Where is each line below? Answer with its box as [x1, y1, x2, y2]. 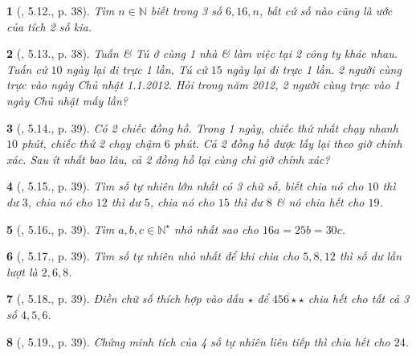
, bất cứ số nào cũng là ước [259, 2, 393, 18]
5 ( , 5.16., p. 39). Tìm [6, 220, 115, 237]
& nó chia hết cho [275, 193, 365, 210]
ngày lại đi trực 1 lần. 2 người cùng [226, 60, 402, 77]
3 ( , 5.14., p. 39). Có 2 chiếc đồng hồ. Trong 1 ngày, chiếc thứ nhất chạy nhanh [6, 119, 398, 136]
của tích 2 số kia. [6, 18, 92, 35]
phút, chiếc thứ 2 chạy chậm [22, 135, 161, 152]
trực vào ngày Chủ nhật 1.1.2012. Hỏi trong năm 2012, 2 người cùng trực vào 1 [6, 76, 400, 93]
